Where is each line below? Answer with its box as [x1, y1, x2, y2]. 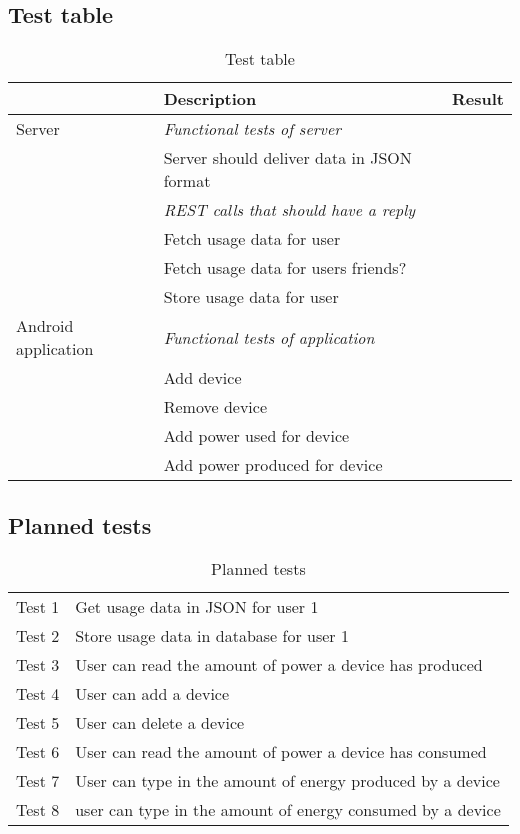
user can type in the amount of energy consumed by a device [75, 798, 501, 822]
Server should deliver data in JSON [163, 146, 412, 170]
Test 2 [16, 624, 60, 648]
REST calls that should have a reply [163, 198, 416, 222]
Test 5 [16, 711, 60, 735]
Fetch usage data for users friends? [163, 256, 407, 280]
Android [16, 314, 74, 338]
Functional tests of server [163, 117, 341, 141]
